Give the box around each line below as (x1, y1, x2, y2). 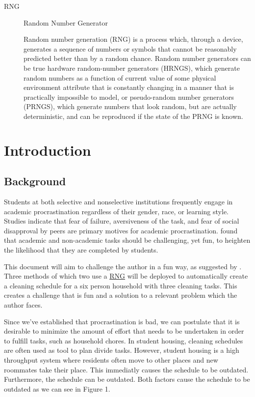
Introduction (4, 140, 91, 160)
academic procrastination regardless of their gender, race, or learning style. (4, 206, 229, 216)
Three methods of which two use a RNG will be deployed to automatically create (4, 271, 248, 281)
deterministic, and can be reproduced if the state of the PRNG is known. (24, 111, 243, 121)
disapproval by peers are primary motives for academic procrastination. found (4, 225, 238, 235)
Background (4, 173, 66, 189)
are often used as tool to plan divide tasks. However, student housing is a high (4, 345, 239, 355)
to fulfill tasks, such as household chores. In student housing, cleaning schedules (4, 335, 243, 345)
